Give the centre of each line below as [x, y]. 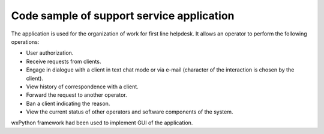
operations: [25, 41]
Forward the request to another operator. [76, 95]
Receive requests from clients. [64, 61]
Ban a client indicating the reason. [68, 103]
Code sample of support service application [123, 16]
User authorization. [50, 53]
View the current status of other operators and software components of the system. [130, 112]
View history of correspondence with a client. [82, 87]
